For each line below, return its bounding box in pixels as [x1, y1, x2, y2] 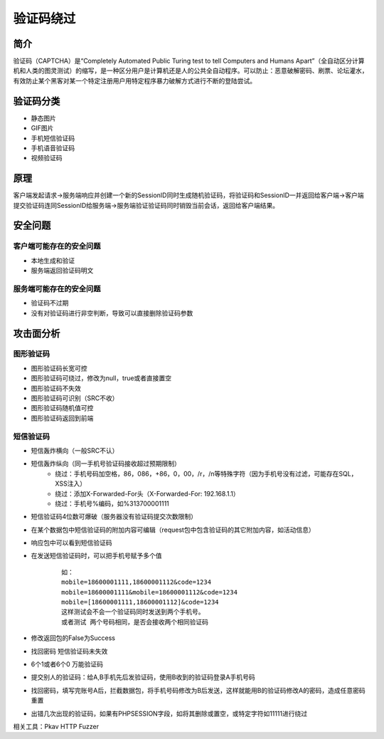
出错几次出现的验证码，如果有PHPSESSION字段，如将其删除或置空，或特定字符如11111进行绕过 [31, 709, 308, 718]
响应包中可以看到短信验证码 [31, 538, 112, 547]
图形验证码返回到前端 [31, 414, 94, 422]
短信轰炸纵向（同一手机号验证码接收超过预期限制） [31, 459, 181, 468]
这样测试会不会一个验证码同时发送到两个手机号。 [61, 608, 205, 616]
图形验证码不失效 [31, 384, 81, 392]
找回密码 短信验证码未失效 [31, 646, 108, 655]
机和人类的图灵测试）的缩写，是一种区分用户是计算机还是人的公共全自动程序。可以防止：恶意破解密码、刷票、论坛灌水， [13, 66, 368, 75]
